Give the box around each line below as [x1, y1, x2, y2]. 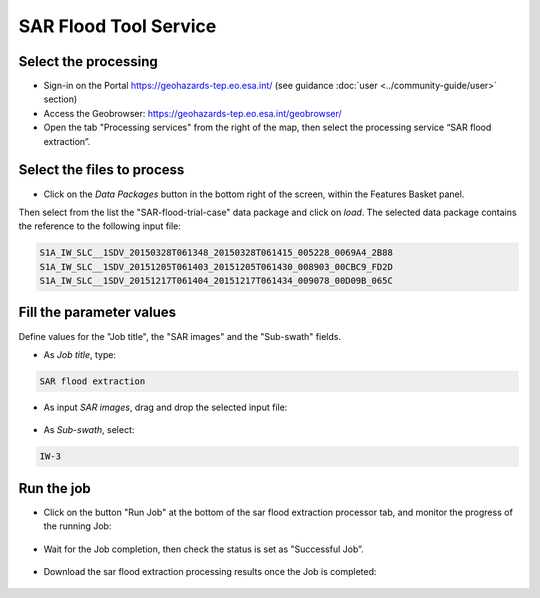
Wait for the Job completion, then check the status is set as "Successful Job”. [43, 543, 364, 555]
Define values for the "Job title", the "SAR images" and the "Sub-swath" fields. [18, 330, 342, 342]
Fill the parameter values [18, 304, 177, 321]
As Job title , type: [43, 348, 117, 360]
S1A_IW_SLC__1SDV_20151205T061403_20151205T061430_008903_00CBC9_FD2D [39, 261, 394, 272]
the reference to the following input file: [18, 220, 182, 232]
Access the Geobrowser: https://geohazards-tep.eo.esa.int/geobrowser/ [43, 107, 342, 119]
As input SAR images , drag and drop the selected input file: [43, 401, 288, 413]
